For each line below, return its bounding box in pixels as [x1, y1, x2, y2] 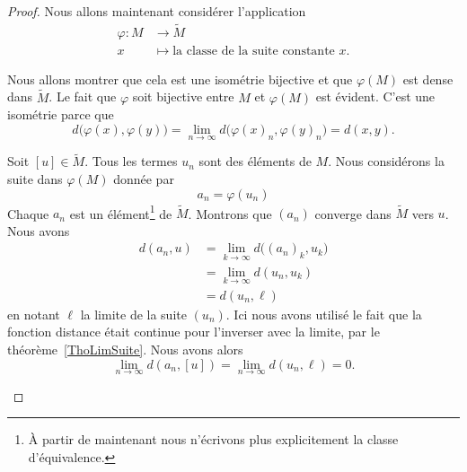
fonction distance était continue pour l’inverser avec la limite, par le [7, 322, 380, 341]
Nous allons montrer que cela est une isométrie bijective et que [7, 69, 353, 88]
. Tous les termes [84, 152, 178, 170]
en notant [7, 304, 60, 323]
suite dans [7, 169, 63, 188]
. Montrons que [188, 204, 272, 223]
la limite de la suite [80, 304, 187, 323]
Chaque [7, 204, 49, 223]
